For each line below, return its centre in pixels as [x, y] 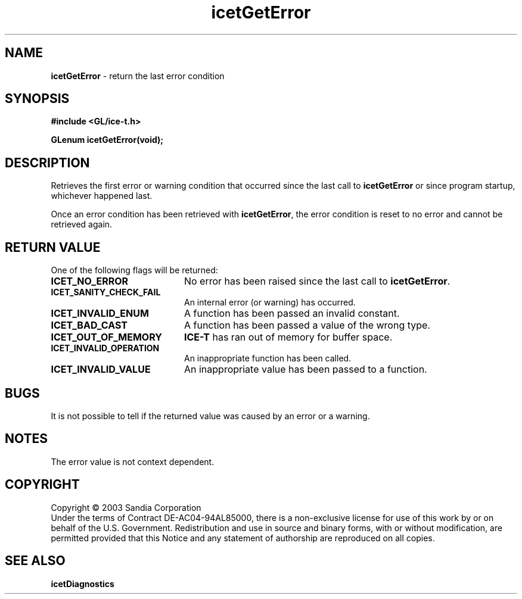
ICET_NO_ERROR [89, 281]
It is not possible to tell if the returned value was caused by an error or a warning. [210, 416]
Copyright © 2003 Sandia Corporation [126, 507]
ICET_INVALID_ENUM [100, 313]
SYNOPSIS [37, 99]
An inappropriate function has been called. [268, 358]
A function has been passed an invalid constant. [292, 313]
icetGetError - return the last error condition [138, 76]
